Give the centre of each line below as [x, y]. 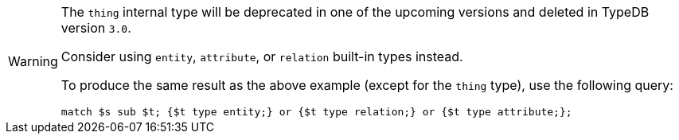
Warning [33, 61]
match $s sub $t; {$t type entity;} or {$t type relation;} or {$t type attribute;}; [316, 112]
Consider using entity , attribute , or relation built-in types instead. [262, 56]
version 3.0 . [96, 28]
